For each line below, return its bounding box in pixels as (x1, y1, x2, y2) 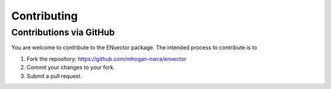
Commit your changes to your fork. (26, 64, 115, 71)
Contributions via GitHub (11, 27, 115, 38)
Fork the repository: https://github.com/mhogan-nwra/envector (26, 55, 187, 62)
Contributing (11, 9, 78, 23)
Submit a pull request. (26, 72, 82, 79)
